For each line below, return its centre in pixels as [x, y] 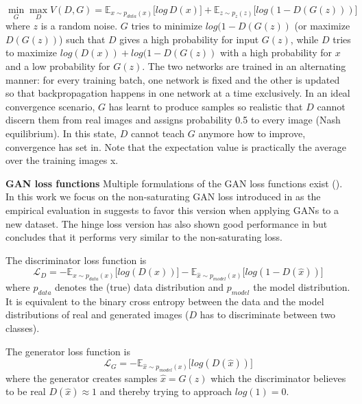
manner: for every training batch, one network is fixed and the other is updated [173, 79]
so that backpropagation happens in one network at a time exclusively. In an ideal [178, 93]
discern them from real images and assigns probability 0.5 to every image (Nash [173, 120]
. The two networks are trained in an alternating [244, 66]
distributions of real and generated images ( [97, 314]
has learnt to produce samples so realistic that [206, 106]
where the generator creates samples [82, 378]
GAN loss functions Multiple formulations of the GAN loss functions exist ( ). [174, 183]
